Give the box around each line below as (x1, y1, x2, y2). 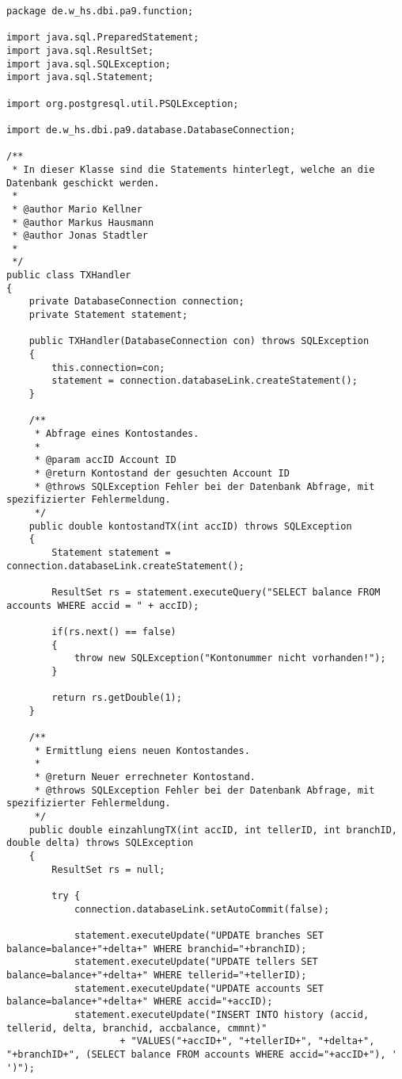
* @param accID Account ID (34, 454, 176, 466)
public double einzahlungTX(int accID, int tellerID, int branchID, (28, 824, 397, 836)
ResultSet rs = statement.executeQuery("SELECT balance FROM (51, 586, 381, 598)
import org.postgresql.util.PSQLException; (6, 98, 239, 109)
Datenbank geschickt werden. (6, 177, 160, 189)
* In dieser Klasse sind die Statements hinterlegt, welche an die (12, 163, 375, 175)
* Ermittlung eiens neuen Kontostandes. (34, 744, 250, 756)
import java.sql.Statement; (6, 71, 154, 83)
